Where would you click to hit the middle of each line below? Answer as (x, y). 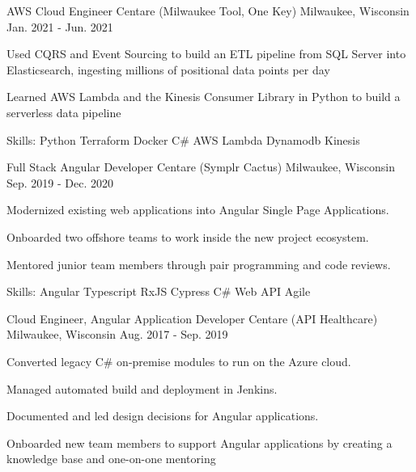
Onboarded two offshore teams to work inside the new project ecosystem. (188, 236)
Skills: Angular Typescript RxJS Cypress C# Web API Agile (159, 291)
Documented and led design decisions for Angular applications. (163, 416)
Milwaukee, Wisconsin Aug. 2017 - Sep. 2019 (117, 334)
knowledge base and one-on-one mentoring (111, 459)
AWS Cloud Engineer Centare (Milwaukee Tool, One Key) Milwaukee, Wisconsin (208, 11)
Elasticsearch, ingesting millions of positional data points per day (168, 69)
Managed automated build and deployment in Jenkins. (142, 388)
